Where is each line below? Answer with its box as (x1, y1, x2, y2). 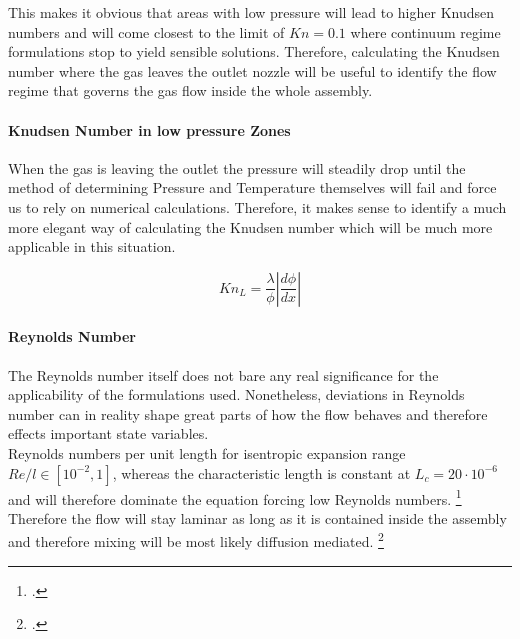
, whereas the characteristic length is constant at (112, 462, 411, 483)
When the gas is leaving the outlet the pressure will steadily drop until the (8, 157, 466, 178)
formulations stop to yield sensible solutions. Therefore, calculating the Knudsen (8, 41, 500, 62)
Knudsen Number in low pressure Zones (8, 119, 291, 140)
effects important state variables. (8, 423, 209, 444)
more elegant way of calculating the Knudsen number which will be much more (8, 216, 493, 237)
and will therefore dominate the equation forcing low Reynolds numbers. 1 (8, 485, 462, 509)
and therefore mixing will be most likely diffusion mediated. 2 (8, 528, 384, 551)
